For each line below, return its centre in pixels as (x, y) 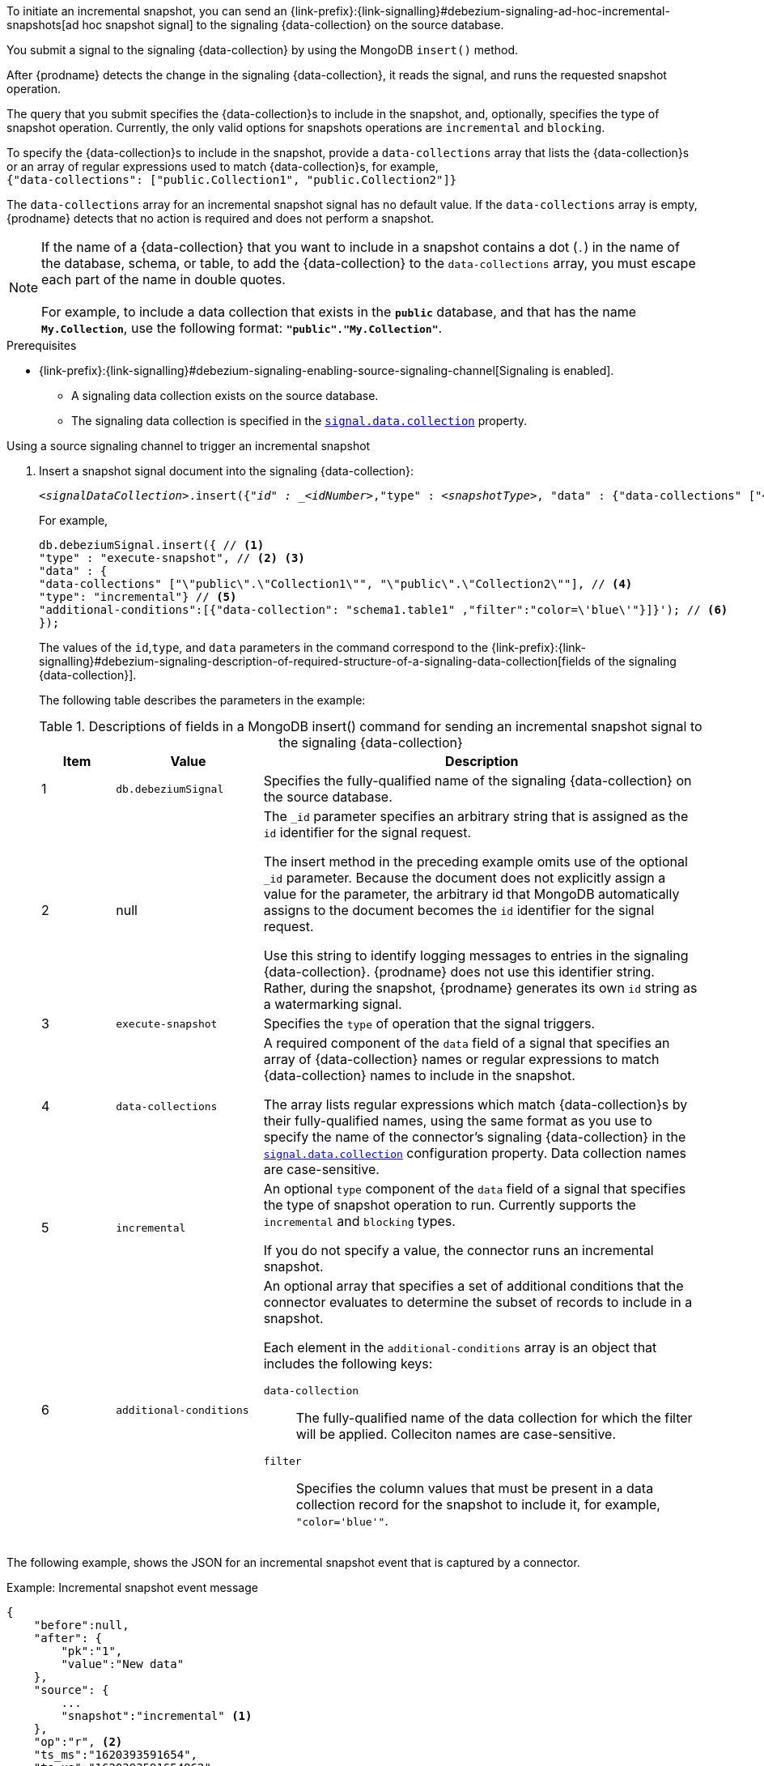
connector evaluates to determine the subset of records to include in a (478, 1302)
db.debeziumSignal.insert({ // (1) (152, 545)
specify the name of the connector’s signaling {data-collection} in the (475, 1137)
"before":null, (81, 1625)
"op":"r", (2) (78, 1742)
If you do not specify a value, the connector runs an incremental (458, 1250)
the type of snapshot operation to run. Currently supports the (450, 1205)
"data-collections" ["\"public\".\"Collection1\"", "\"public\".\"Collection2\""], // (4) (336, 584)
